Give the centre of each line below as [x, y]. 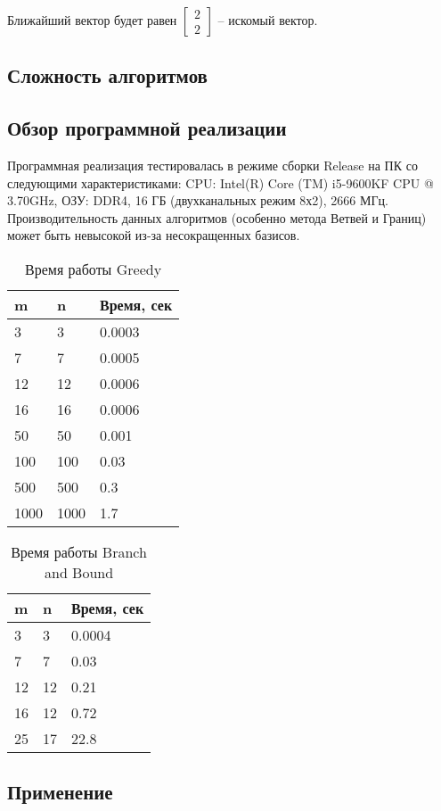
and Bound [79, 572]
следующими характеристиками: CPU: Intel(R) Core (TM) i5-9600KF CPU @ [220, 182]
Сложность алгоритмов [107, 75]
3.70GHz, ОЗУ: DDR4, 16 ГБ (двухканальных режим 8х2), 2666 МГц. [198, 200]
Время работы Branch [79, 551]
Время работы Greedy [94, 269]
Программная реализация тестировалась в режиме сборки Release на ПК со [212, 165]
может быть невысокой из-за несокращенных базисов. [154, 235]
